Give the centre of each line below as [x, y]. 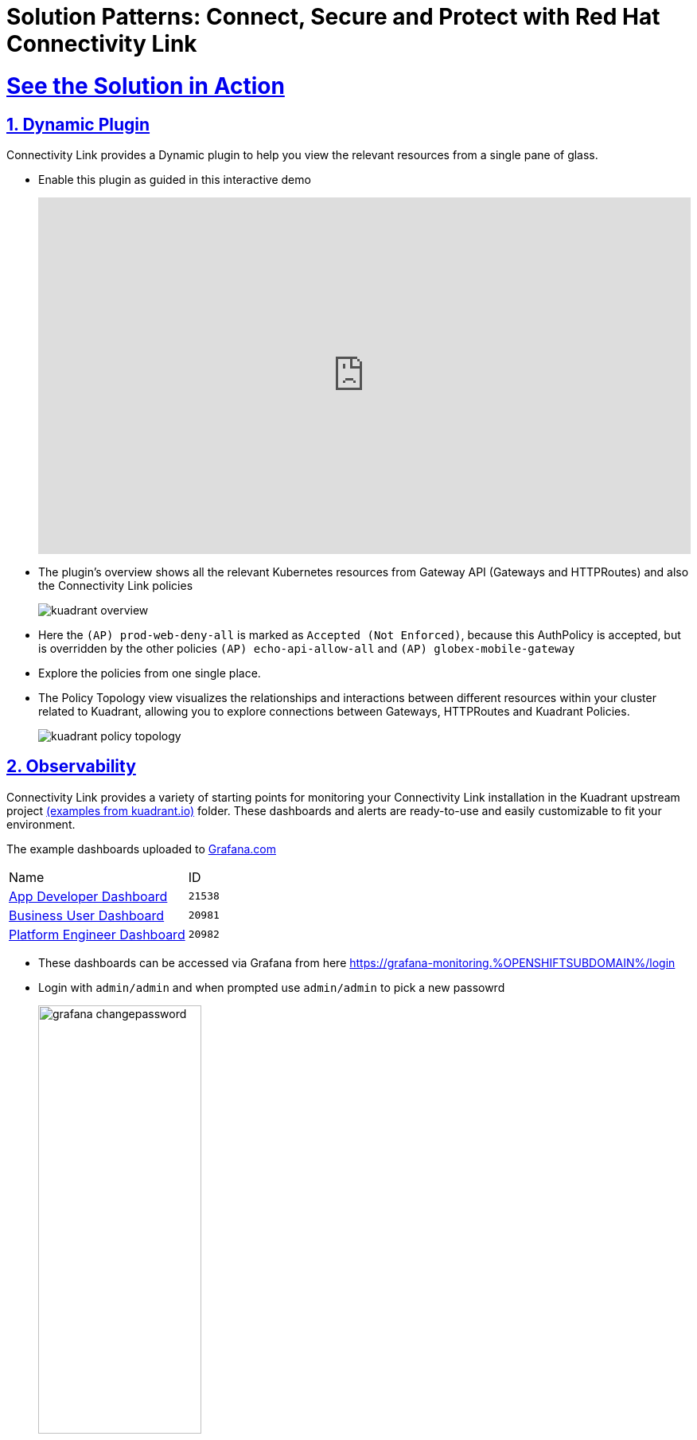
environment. [41, 824]
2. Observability [71, 767]
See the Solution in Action [146, 86]
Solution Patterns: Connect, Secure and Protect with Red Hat [333, 17]
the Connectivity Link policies [116, 585]
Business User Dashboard [87, 915]
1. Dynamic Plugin [78, 124]
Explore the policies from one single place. [150, 673]
